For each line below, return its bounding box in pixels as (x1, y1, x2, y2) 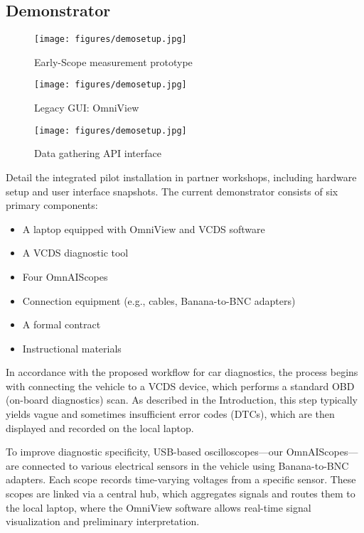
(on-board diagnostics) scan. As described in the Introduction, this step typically (6, 392, 358, 407)
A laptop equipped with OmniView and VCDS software (22, 221, 265, 236)
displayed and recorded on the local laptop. (6, 420, 194, 435)
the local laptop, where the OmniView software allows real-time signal (6, 500, 311, 515)
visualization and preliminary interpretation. (6, 514, 200, 529)
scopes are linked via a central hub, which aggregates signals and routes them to (6, 486, 355, 501)
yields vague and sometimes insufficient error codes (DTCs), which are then (6, 407, 335, 421)
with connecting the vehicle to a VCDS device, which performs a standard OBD (6, 378, 355, 393)
